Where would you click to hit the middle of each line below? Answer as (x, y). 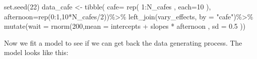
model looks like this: (36, 52)
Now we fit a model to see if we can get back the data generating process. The (123, 42)
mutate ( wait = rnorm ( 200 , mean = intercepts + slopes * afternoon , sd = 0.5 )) (125, 26)
